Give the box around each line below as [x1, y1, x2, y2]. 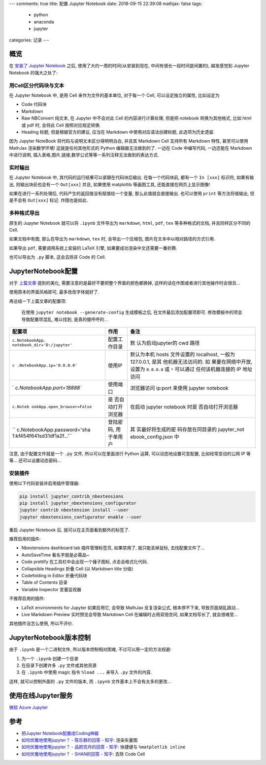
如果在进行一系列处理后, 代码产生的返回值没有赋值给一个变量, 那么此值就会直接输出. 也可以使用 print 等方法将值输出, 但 [9, 191, 255, 197]
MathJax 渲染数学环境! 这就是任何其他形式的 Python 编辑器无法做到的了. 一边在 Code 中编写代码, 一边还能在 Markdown [9, 145, 252, 151]
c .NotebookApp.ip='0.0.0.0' [12, 362, 78, 368]
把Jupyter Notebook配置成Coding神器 [21, 730, 99, 736]
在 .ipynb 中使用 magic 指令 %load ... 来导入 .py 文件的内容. [21, 669, 152, 675]
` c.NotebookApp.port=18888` [12, 384, 82, 391]
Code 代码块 [21, 101, 47, 107]
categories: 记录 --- [9, 37, 49, 43]
